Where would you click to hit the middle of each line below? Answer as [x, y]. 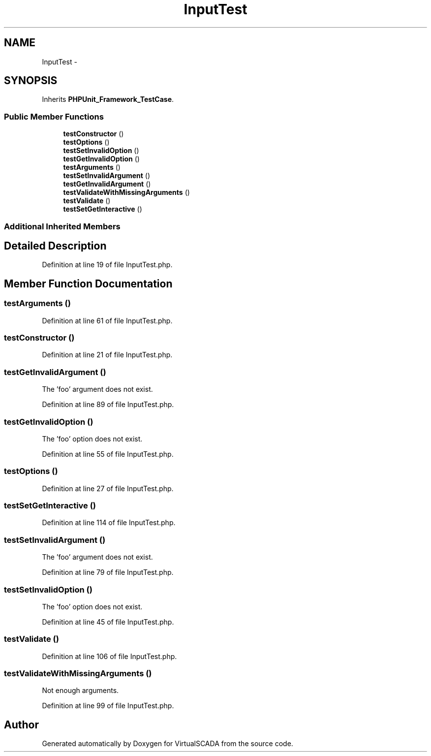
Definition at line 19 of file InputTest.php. [107, 265]
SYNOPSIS [31, 81]
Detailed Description [55, 246]
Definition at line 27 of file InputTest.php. [108, 488]
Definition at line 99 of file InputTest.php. [108, 706]
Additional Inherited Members [62, 226]
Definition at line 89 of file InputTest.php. [108, 405]
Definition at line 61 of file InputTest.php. [107, 320]
